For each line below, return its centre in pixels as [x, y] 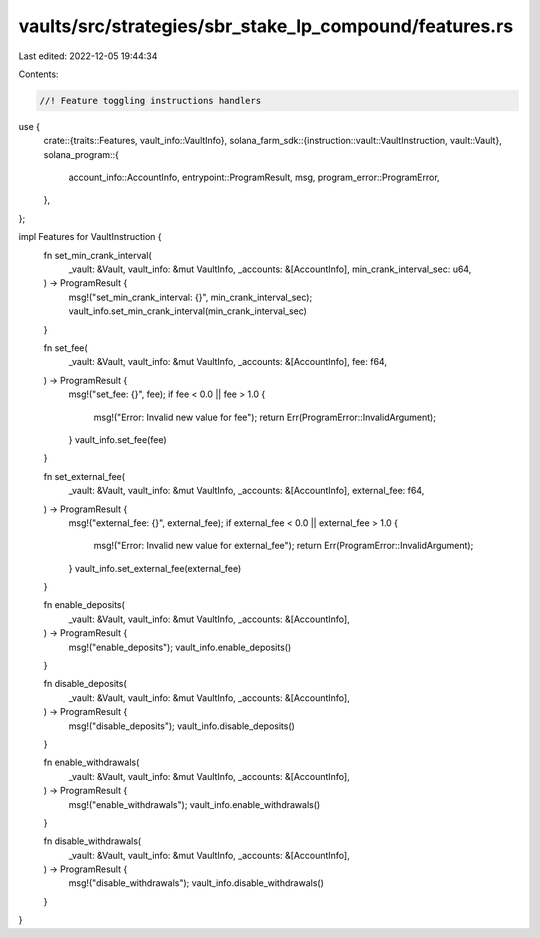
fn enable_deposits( [84, 605]
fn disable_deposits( [85, 684]
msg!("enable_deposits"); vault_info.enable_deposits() [180, 647]
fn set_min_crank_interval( [97, 255]
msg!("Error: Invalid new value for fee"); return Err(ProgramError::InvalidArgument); [265, 417]
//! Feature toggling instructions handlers [150, 100]
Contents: [38, 74]
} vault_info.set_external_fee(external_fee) [155, 568]
